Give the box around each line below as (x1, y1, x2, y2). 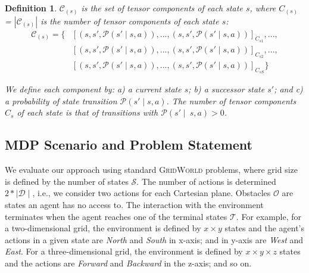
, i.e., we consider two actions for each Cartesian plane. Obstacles (32, 187, 271, 199)
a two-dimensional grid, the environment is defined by (5, 222, 201, 234)
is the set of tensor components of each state (81, 2, 243, 14)
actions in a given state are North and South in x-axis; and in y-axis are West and (5, 233, 304, 246)
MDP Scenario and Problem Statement (5, 135, 252, 154)
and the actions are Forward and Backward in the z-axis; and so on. (5, 256, 252, 269)
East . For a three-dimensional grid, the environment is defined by (5, 245, 243, 258)
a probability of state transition (5, 94, 117, 107)
